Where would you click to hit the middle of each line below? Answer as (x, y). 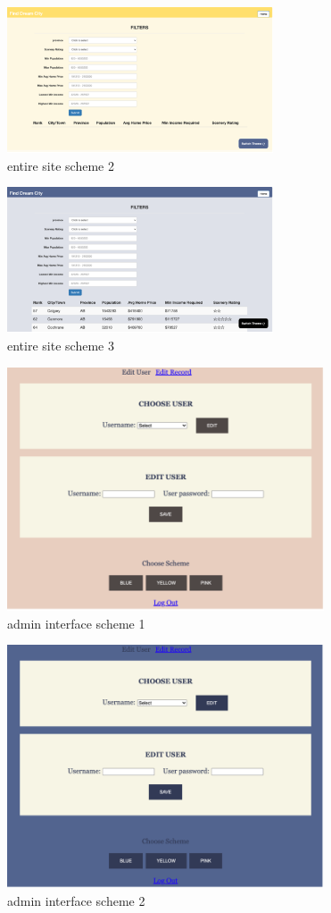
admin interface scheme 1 (76, 623)
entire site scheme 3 (61, 346)
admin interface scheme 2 (76, 900)
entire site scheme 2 (61, 165)
